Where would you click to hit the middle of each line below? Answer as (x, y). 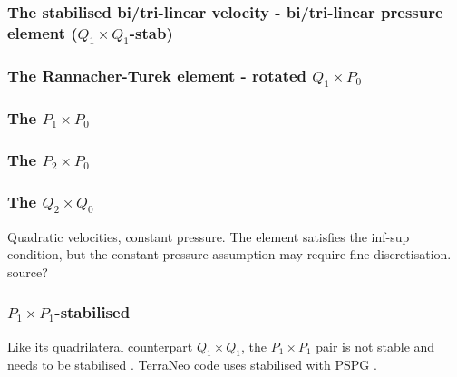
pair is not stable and (375, 346)
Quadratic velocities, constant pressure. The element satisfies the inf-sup (209, 236)
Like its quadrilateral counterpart (100, 346)
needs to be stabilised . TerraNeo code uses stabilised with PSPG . (192, 365)
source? (28, 271)
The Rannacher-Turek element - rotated (157, 76)
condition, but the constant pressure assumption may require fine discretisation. (229, 254)
